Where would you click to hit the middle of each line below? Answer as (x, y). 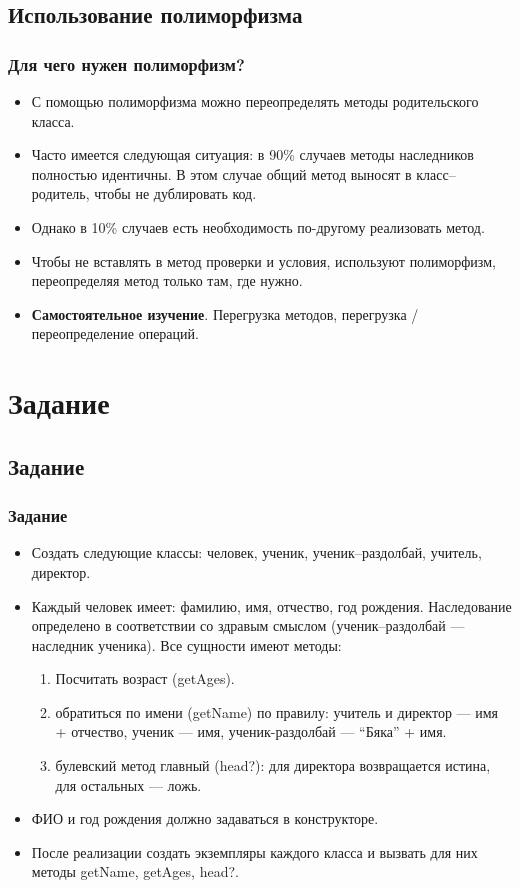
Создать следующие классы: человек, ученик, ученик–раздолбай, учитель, (256, 552)
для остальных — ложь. (128, 784)
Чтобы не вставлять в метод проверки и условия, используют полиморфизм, (263, 260)
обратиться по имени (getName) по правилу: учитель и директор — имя (277, 711)
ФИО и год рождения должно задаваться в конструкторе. (205, 818)
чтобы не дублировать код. (175, 193)
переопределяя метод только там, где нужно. (167, 280)
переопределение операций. (115, 333)
